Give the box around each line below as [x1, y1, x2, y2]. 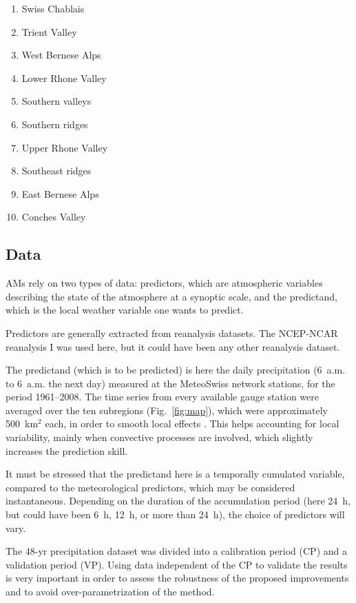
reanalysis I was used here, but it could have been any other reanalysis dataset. [6, 339, 340, 354]
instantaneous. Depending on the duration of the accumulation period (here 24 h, [6, 493, 351, 508]
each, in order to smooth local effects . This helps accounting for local [45, 416, 339, 431]
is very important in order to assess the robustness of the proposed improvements [6, 571, 349, 585]
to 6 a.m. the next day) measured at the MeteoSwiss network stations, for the [6, 376, 335, 390]
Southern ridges [21, 116, 88, 131]
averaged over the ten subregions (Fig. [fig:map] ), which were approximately [6, 402, 328, 417]
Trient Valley [21, 24, 77, 39]
